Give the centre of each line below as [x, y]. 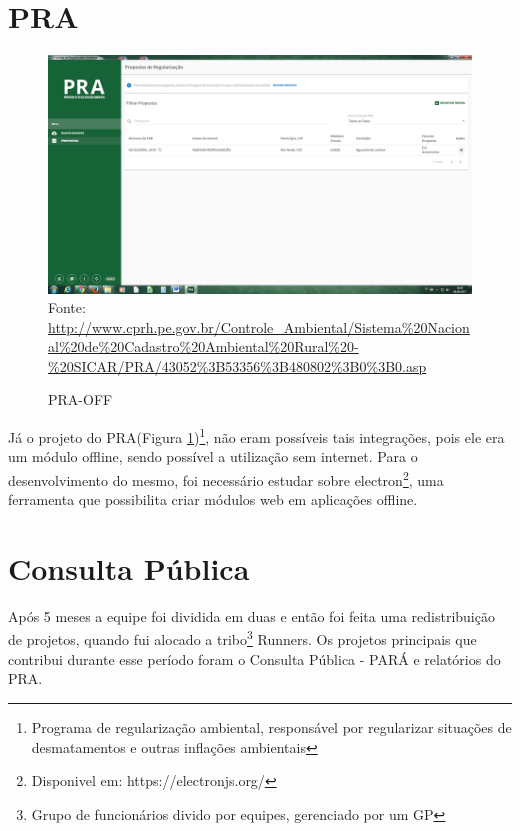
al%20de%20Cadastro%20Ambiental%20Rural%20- [203, 346]
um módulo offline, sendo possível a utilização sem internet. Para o [213, 456]
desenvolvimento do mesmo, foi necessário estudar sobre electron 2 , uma [226, 478]
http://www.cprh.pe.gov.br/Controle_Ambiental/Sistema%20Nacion [259, 326]
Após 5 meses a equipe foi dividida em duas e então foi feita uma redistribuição [251, 615]
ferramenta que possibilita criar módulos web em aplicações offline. [213, 499]
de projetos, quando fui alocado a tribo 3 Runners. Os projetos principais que [242, 638]
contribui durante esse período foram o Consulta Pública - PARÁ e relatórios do [254, 658]
